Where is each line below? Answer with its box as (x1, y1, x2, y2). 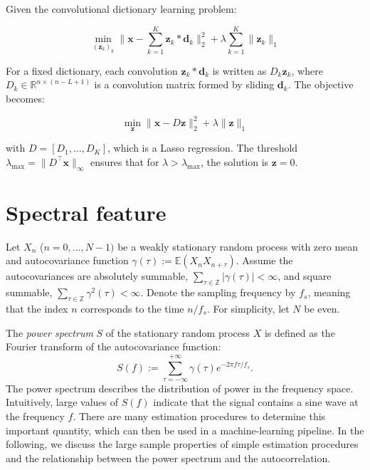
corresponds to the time (80, 301, 184, 315)
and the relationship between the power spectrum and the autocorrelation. (6, 450, 331, 465)
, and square (277, 268, 332, 283)
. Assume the (236, 253, 293, 268)
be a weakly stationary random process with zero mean (117, 239, 359, 254)
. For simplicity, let (206, 301, 290, 315)
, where (291, 63, 323, 78)
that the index (6, 301, 68, 315)
